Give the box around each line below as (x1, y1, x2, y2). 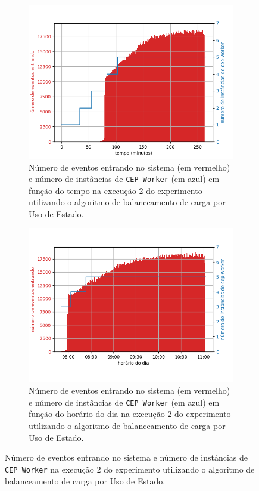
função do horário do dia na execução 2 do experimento (29, 407, 231, 420)
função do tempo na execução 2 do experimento (29, 184, 202, 196)
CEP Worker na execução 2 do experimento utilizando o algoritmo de (5, 462, 255, 475)
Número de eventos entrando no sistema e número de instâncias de (5, 451, 248, 464)
